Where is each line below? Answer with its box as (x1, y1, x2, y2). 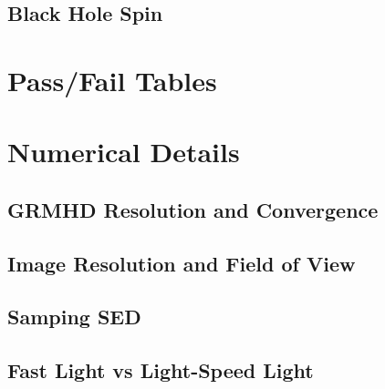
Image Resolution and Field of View (7, 249, 356, 277)
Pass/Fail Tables (7, 61, 217, 98)
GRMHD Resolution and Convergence (7, 195, 379, 223)
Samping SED (7, 302, 141, 331)
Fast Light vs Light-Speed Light (7, 356, 314, 384)
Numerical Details (7, 133, 240, 170)
